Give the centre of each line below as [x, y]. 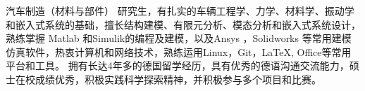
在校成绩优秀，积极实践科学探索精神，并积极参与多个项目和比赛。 [168, 79]
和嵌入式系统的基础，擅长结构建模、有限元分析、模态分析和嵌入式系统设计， [183, 24]
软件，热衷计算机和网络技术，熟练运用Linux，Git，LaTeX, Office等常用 [188, 51]
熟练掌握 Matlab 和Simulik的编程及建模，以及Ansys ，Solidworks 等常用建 [174, 38]
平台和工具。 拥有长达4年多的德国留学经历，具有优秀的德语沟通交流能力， [178, 65]
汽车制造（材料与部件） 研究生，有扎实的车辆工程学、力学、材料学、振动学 [180, 10]
